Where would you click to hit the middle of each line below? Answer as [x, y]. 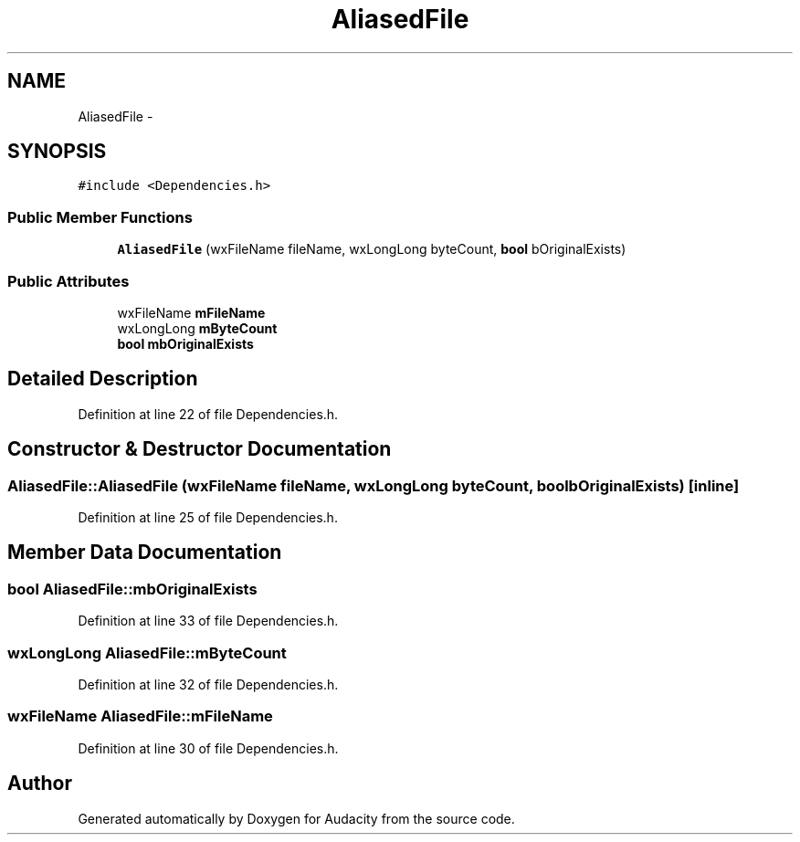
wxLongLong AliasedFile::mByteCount [147, 653]
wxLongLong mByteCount [197, 328]
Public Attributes [68, 281]
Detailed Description [103, 379]
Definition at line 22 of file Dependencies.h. [208, 414]
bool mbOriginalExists [185, 343]
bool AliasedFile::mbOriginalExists [132, 589]
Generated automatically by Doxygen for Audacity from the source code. [296, 818]
